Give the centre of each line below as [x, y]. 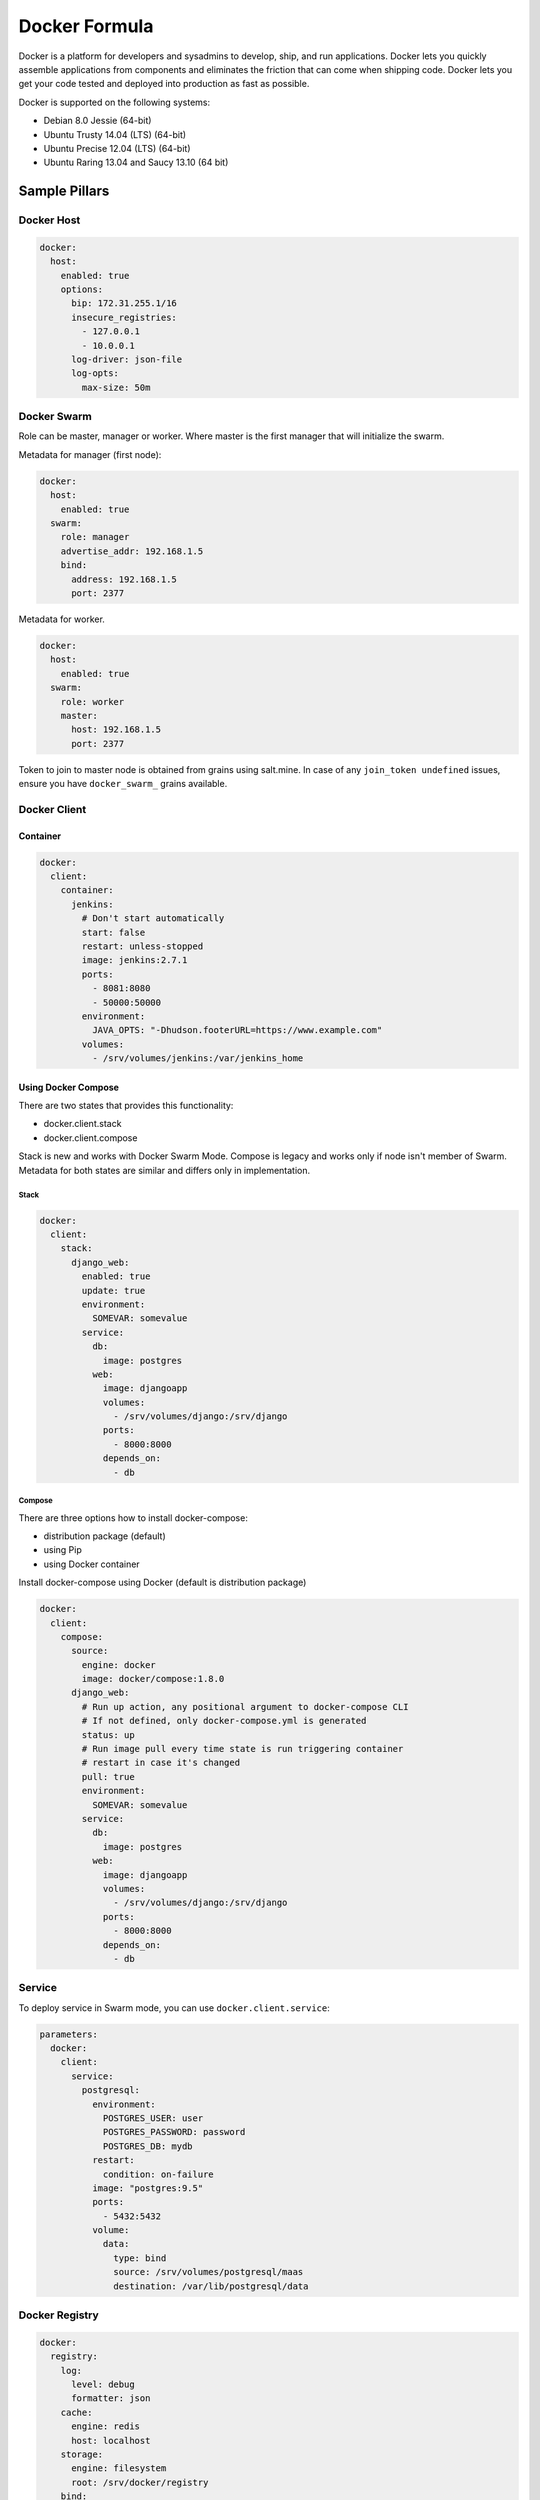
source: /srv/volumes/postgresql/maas [208, 2272]
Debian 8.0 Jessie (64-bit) [97, 121]
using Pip [62, 1550]
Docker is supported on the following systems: [114, 102]
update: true [113, 1290]
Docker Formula [86, 26]
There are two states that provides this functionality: [126, 1106]
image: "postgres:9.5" [147, 2188]
